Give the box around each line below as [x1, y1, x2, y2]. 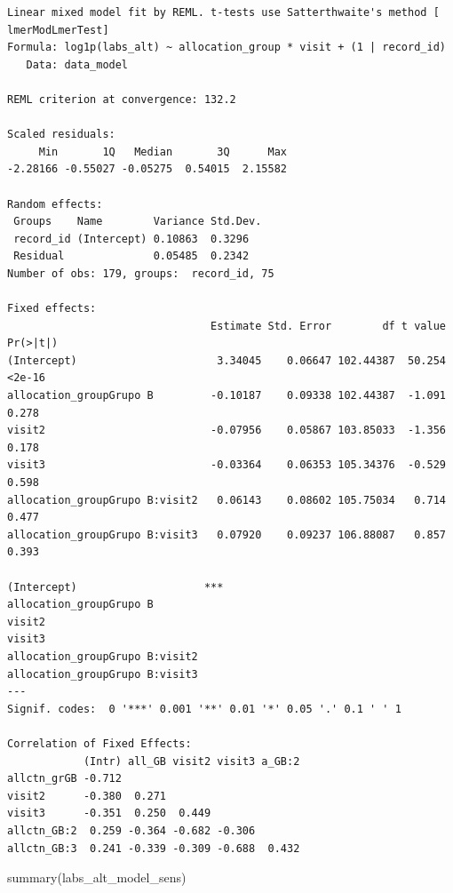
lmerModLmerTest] [7, 23, 109, 36]
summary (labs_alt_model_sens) [7, 868, 187, 887]
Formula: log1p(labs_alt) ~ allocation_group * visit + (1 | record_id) [7, 41, 446, 54]
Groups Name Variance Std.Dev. [13, 215, 262, 228]
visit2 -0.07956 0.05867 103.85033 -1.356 [7, 424, 446, 437]
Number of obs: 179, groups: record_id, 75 [7, 267, 274, 280]
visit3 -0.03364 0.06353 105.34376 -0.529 [7, 458, 446, 472]
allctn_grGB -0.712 [7, 772, 122, 785]
